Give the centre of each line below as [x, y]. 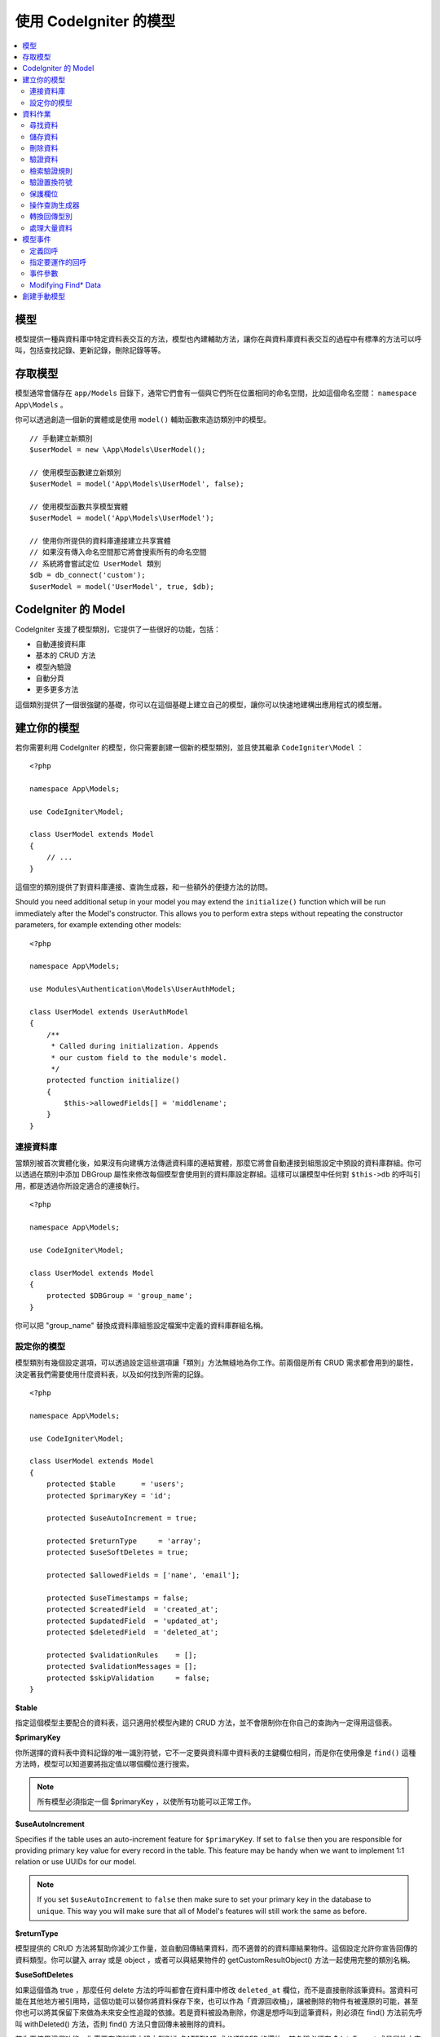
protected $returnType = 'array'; [124, 1541]
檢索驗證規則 [51, 170]
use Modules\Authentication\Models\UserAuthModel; [133, 989]
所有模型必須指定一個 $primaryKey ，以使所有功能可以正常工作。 [146, 1802]
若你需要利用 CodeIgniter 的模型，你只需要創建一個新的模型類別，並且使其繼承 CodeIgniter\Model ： [189, 747]
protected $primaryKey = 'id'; [109, 1496]
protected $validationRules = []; [121, 1655]
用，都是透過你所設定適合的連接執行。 [79, 1186]
